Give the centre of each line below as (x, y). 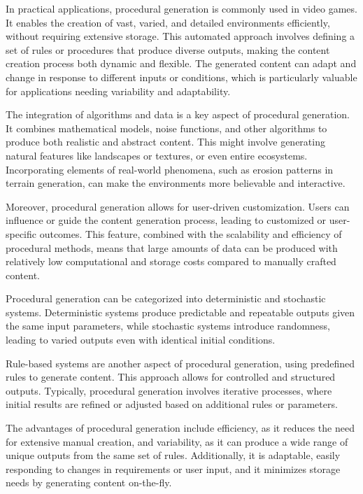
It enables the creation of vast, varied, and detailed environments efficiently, (168, 22)
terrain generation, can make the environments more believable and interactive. (176, 183)
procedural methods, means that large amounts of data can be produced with (172, 247)
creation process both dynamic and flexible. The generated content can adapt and (181, 63)
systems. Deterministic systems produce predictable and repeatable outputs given (180, 312)
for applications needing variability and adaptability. (118, 91)
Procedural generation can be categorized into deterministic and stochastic (166, 298)
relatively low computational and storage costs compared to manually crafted (171, 261)
